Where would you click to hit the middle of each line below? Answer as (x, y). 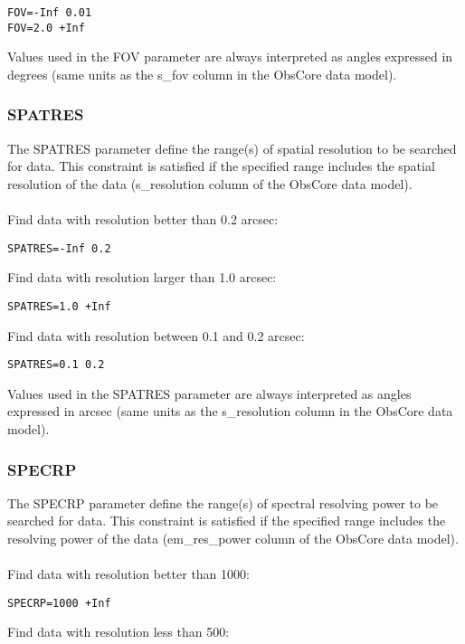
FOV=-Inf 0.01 (50, 13)
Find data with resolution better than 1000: (128, 574)
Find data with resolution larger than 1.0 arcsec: (142, 277)
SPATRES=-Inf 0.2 (59, 248)
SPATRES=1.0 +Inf (59, 306)
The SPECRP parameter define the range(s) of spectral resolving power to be (223, 502)
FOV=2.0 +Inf (46, 28)
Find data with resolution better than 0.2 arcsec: (143, 219)
